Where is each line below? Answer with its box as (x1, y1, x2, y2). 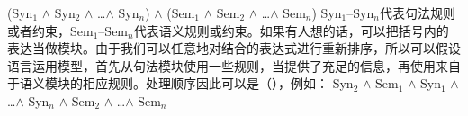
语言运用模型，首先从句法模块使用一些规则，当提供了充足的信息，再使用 (7, 56, 436, 75)
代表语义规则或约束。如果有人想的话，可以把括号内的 (133, 21, 449, 40)
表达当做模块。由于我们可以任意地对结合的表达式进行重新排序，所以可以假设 (7, 39, 461, 58)
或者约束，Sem (7, 21, 94, 40)
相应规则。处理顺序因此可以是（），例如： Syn (82, 74, 354, 93)
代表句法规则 (379, 4, 455, 22)
